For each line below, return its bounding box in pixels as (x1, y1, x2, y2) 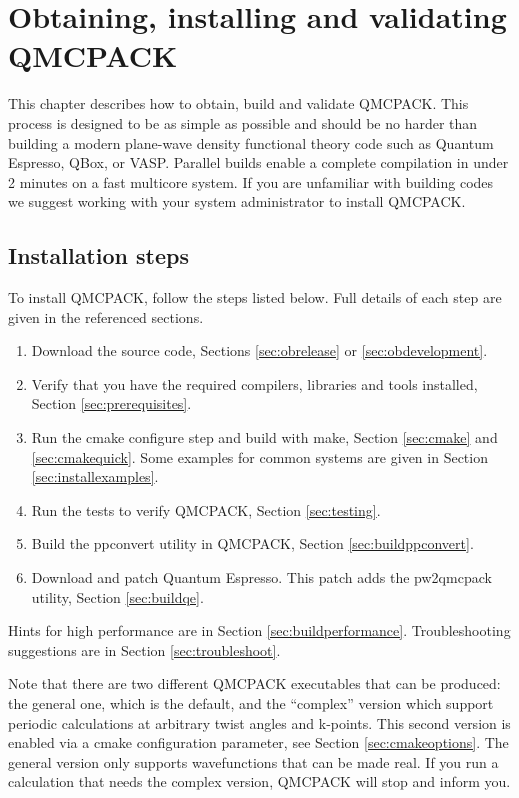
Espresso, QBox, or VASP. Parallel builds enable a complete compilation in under (8, 152, 509, 173)
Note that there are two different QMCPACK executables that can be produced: (8, 673, 501, 694)
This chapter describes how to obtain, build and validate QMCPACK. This (8, 93, 469, 114)
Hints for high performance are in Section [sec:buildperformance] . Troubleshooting (8, 620, 511, 641)
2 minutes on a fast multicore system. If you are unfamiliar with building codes (8, 171, 494, 192)
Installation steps (8, 240, 189, 271)
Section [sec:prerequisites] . (31, 393, 192, 414)
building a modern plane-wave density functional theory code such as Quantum (8, 132, 494, 153)
